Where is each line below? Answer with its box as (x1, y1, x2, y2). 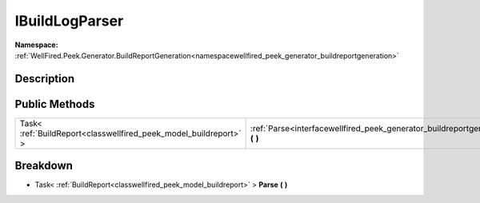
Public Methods (14, 97, 95, 111)
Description (14, 72, 75, 86)
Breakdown (14, 159, 74, 173)
